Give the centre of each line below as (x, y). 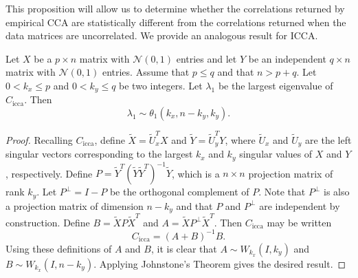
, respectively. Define (49, 173)
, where (240, 139)
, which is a (196, 173)
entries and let (206, 58)
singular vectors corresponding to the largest (99, 154)
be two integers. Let (161, 85)
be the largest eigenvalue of (276, 85)
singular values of (276, 154)
